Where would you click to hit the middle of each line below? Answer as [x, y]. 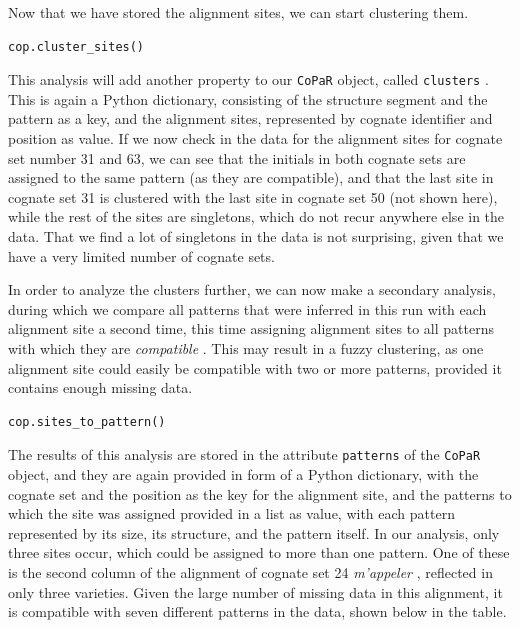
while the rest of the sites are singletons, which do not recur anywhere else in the [256, 216]
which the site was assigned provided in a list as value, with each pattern [231, 513]
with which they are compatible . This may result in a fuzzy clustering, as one [246, 347]
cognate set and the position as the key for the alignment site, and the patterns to [260, 493]
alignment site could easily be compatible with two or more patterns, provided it [255, 367]
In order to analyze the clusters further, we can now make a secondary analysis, [252, 289]
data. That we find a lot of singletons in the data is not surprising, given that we [256, 236]
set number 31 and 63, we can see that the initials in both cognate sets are [237, 157]
